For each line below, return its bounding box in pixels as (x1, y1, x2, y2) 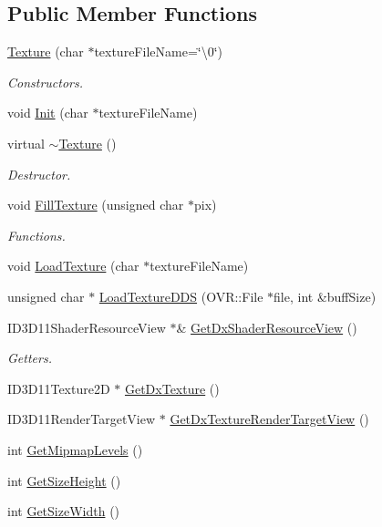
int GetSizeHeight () (7, 470, 121, 490)
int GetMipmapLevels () (7, 439, 143, 459)
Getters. (7, 348, 52, 367)
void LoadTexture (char (7, 256, 139, 275)
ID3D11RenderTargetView (7, 409, 156, 429)
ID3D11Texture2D (7, 378, 110, 398)
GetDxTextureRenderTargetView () (170, 409, 369, 429)
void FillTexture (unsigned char (7, 195, 184, 214)
